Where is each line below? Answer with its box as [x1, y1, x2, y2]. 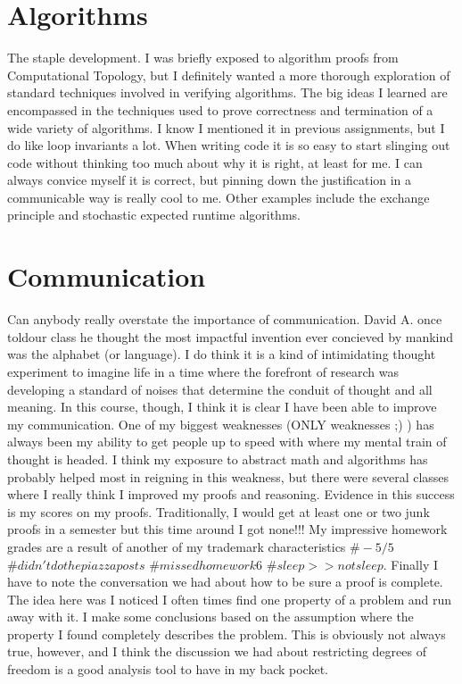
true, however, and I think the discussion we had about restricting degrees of [7, 642, 426, 661]
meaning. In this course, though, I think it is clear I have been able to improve [7, 397, 437, 416]
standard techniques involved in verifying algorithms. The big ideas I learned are [7, 83, 448, 102]
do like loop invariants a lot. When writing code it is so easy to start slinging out [7, 136, 450, 154]
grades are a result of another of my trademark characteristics [7, 537, 346, 555]
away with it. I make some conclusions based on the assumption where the [7, 607, 414, 626]
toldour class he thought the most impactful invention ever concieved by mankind [7, 327, 454, 346]
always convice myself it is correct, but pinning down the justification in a [7, 171, 412, 189]
